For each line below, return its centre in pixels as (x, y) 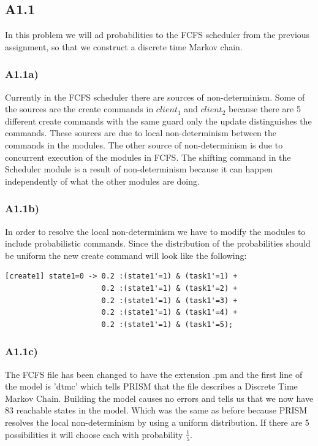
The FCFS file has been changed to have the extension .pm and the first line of (154, 374)
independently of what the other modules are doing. (102, 181)
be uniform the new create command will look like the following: (126, 255)
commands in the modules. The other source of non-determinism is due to (144, 144)
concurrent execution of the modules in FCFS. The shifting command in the (148, 157)
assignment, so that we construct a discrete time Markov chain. (124, 46)
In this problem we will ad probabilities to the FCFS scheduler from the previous (157, 35)
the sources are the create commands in (79, 109)
